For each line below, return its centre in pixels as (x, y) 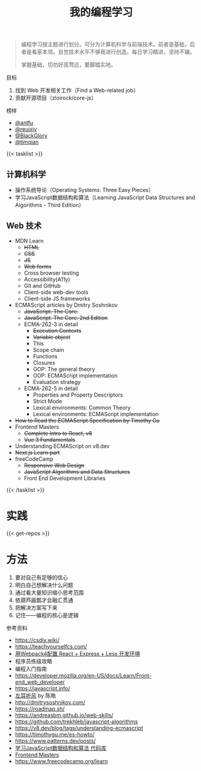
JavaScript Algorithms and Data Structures (77, 472)
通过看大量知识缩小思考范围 (49, 592)
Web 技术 (24, 226)
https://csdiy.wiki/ (37, 640)
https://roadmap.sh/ (40, 709)
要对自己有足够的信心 (41, 577)
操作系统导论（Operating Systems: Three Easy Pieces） (84, 190)
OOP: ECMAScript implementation (75, 376)
